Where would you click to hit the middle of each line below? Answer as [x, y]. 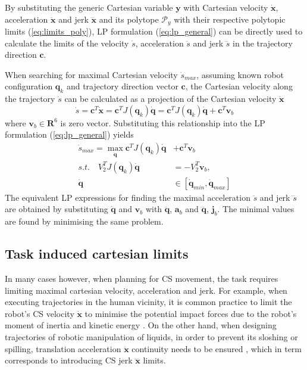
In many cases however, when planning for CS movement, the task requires [142, 279]
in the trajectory [263, 43]
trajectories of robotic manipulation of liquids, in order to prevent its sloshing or [151, 337]
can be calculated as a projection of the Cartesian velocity [170, 99]
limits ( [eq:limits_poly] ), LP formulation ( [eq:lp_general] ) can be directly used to [154, 31]
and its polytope [129, 19]
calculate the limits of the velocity [67, 43]
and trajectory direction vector [122, 86]
